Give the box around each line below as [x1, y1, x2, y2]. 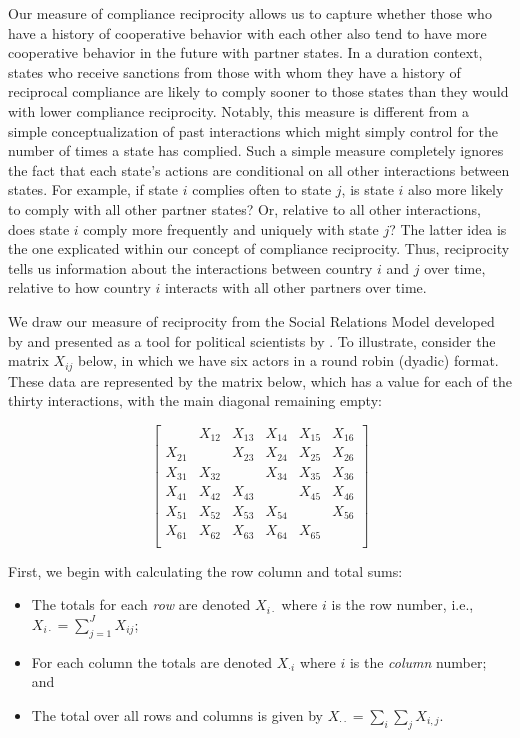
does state [8, 218, 70, 239]
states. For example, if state [8, 179, 179, 200]
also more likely [408, 179, 504, 200]
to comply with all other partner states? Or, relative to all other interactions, [8, 198, 482, 219]
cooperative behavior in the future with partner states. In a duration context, [8, 42, 483, 63]
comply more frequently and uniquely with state [83, 218, 379, 239]
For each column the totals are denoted [31, 651, 273, 672]
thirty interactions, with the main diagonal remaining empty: [8, 390, 382, 411]
